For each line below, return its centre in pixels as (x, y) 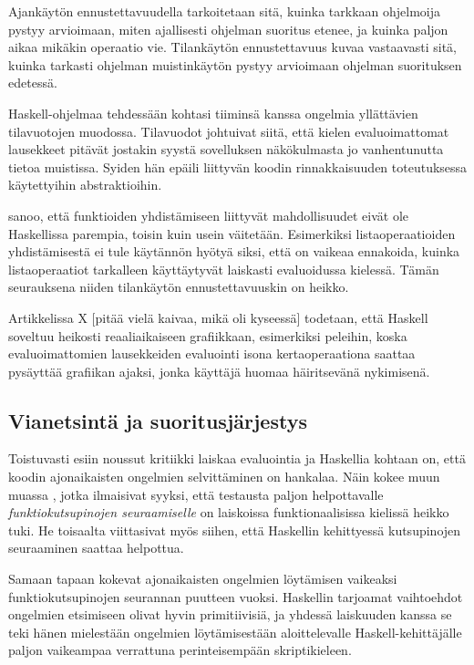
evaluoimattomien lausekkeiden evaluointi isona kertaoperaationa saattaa (212, 353)
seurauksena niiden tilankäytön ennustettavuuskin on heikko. (179, 287)
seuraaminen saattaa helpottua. (96, 548)
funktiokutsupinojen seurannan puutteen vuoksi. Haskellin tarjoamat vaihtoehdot (236, 596)
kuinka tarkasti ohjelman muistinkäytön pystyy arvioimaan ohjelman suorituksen (235, 64)
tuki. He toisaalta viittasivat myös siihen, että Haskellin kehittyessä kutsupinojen (235, 530)
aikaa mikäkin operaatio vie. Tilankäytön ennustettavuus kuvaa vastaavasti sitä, (232, 47)
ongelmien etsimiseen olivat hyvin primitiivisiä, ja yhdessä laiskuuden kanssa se (230, 614)
